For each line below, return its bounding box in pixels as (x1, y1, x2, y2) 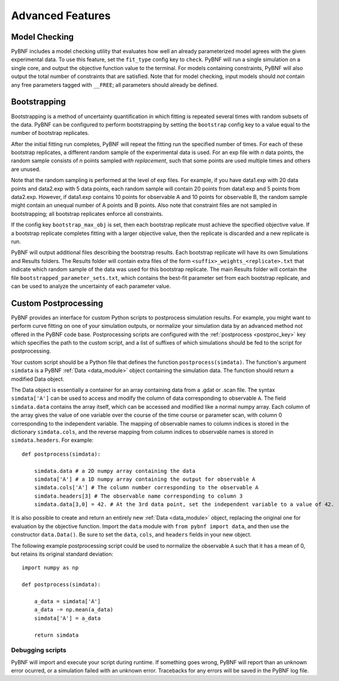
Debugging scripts (11, 646, 66, 655)
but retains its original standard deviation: (11, 550, 114, 558)
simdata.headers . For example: (11, 436, 94, 444)
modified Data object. (11, 375, 65, 382)
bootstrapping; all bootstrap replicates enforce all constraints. (11, 210, 164, 217)
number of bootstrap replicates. (11, 129, 90, 137)
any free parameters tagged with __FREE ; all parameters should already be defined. (11, 81, 219, 88)
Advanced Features (11, 9, 111, 22)
